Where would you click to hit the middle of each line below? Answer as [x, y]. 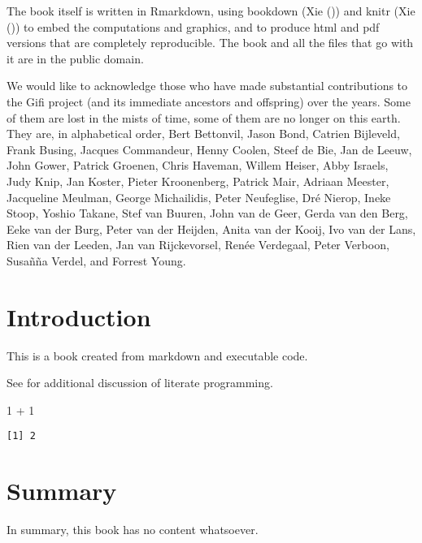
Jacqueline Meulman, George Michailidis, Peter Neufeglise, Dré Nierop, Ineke [199, 197]
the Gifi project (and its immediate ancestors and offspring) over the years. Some [209, 101]
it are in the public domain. [75, 58]
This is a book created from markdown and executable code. [157, 355]
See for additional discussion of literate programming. [140, 383]
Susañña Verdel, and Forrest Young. [96, 260]
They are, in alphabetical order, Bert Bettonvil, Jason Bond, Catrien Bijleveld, [203, 134]
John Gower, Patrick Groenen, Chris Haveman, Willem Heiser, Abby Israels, [198, 165]
